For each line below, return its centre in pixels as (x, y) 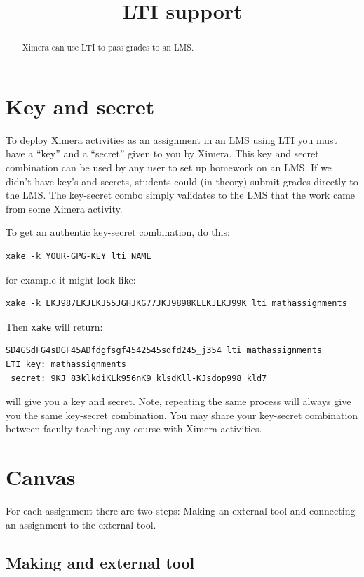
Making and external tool (100, 562)
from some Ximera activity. (64, 208)
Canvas (41, 477)
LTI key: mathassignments (66, 364)
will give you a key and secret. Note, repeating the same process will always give (178, 401)
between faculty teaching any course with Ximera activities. (134, 429)
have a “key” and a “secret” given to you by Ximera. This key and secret (162, 153)
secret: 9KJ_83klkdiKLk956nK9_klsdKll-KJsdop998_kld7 (139, 378)
